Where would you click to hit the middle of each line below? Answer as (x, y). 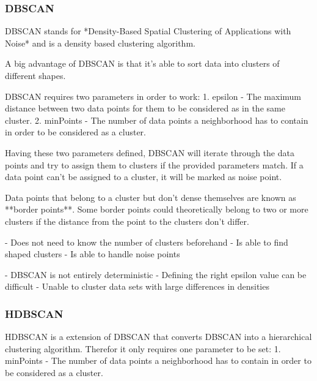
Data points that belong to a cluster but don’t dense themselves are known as (151, 197)
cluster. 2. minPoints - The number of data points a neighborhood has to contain (157, 120)
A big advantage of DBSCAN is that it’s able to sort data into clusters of (142, 63)
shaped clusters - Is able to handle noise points (93, 254)
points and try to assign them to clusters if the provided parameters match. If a (154, 164)
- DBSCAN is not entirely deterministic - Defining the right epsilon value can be (156, 274)
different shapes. (35, 75)
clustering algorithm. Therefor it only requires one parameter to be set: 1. (143, 348)
